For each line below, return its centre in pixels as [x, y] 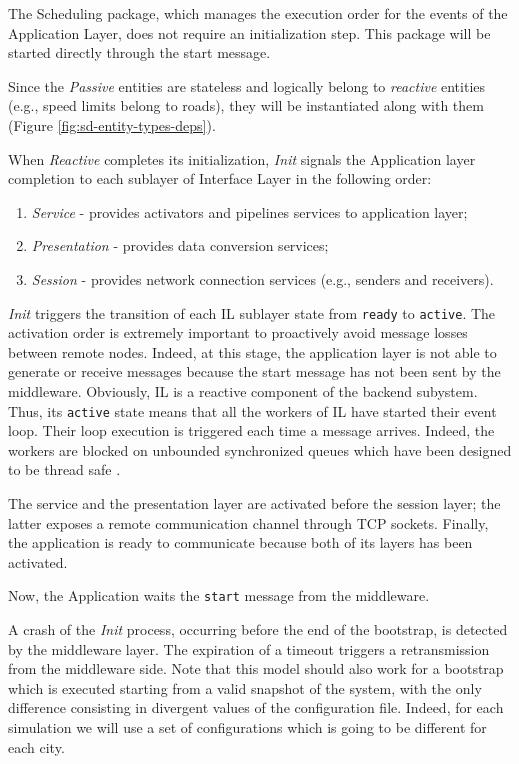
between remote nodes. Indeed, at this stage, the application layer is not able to [252, 351]
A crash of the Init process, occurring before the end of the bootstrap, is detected [258, 629]
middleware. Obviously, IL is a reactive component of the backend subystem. [243, 390]
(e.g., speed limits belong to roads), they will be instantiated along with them [246, 105]
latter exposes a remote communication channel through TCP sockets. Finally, [248, 522]
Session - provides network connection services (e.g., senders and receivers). [262, 278]
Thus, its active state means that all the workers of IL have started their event [252, 410]
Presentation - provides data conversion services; [180, 245]
